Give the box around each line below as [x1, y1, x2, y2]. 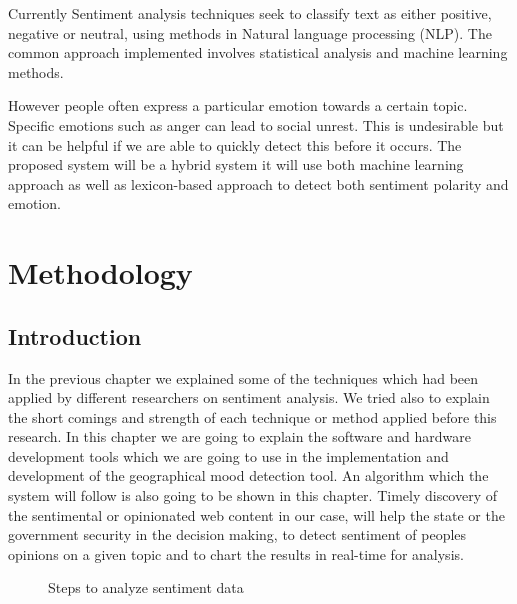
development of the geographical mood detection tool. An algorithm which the [8, 465, 489, 486]
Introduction [8, 320, 142, 351]
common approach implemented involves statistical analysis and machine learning [8, 42, 508, 63]
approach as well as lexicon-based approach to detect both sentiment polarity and [8, 173, 509, 194]
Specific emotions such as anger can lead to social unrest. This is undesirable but [8, 114, 504, 135]
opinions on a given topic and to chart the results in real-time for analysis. [8, 543, 464, 564]
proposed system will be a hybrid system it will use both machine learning [8, 154, 464, 175]
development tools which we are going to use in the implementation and [8, 445, 449, 466]
